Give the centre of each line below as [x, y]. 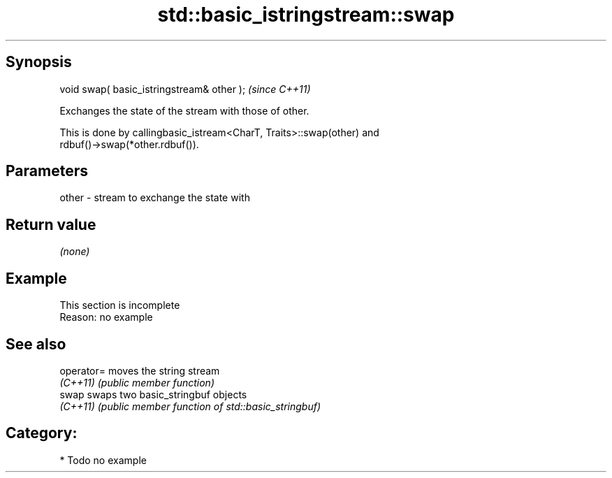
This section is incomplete [120, 305]
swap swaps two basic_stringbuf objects [153, 394]
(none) [75, 252]
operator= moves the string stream [140, 370]
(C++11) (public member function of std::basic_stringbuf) [190, 406]
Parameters [47, 171]
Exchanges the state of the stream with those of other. [184, 110]
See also [36, 344]
